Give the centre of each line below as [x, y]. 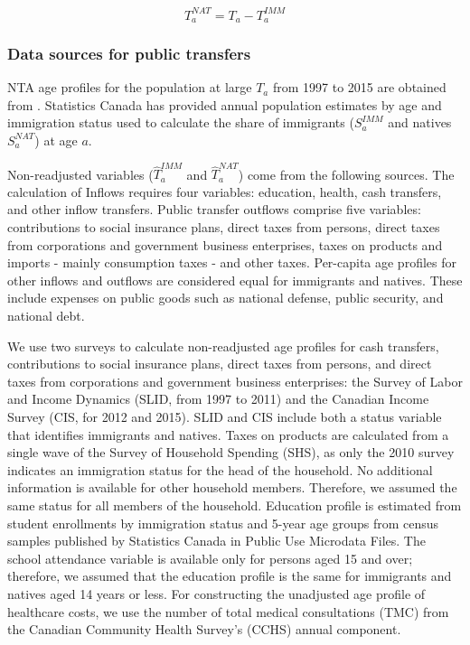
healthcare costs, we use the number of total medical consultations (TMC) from [228, 611]
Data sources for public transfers [129, 53]
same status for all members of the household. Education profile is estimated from [235, 505]
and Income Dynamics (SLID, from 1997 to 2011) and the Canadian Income [218, 399]
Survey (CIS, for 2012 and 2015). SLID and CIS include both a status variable [225, 416]
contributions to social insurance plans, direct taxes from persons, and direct [220, 364]
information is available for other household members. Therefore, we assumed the [232, 487]
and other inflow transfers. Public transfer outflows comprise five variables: [214, 209]
